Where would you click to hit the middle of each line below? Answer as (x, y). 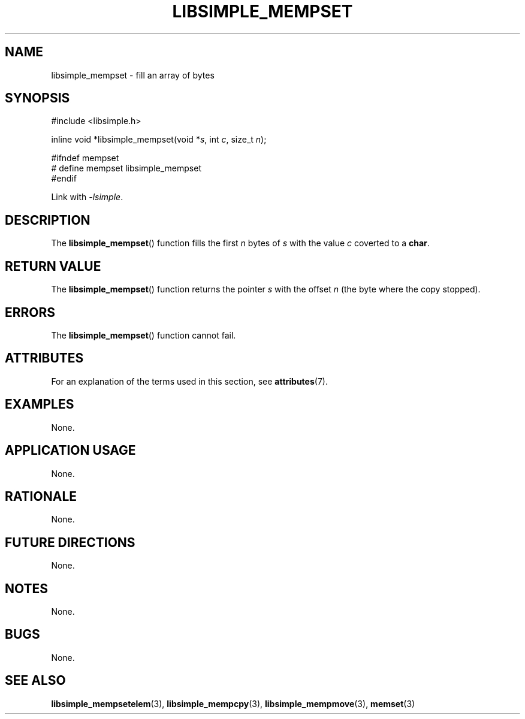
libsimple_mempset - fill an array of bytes (133, 75)
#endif (64, 179)
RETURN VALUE (53, 266)
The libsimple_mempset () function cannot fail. (144, 335)
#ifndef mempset (85, 158)
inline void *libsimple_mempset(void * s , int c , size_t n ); (159, 140)
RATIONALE (41, 496)
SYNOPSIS (37, 98)
